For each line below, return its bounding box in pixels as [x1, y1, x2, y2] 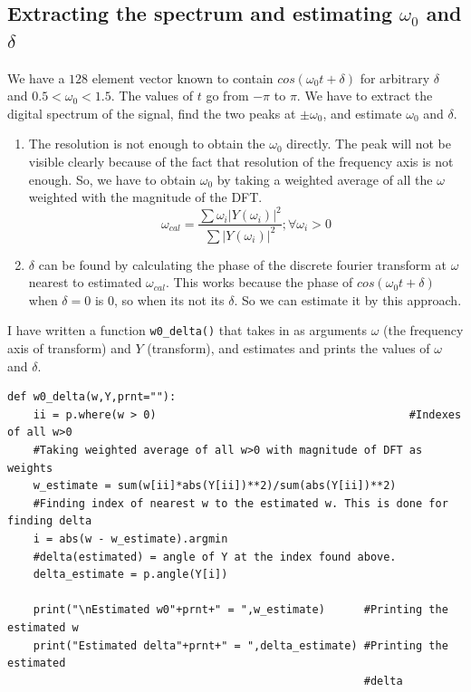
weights [7, 461, 53, 475]
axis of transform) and [7, 339, 131, 358]
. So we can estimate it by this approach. [234, 290, 462, 309]
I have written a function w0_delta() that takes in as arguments [7, 321, 367, 340]
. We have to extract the [296, 86, 433, 105]
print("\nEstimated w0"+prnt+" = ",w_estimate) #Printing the [33, 603, 448, 617]
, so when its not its [113, 290, 225, 309]
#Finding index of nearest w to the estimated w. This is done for [33, 496, 448, 510]
